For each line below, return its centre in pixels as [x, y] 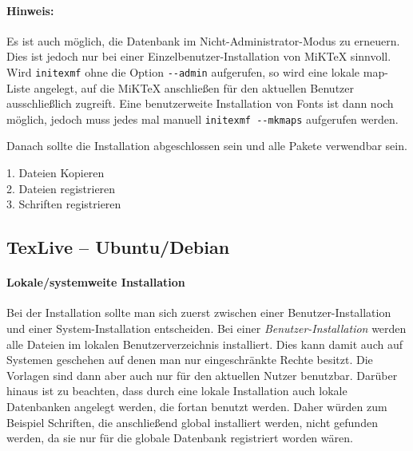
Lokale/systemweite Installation [96, 282]
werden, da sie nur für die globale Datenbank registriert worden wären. [180, 438]
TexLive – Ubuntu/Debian [118, 247]
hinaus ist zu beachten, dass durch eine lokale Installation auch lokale [177, 391]
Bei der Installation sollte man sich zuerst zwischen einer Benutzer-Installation [199, 313]
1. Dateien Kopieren [56, 173]
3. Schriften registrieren [64, 204]
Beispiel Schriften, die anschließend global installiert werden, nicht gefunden [192, 422]
